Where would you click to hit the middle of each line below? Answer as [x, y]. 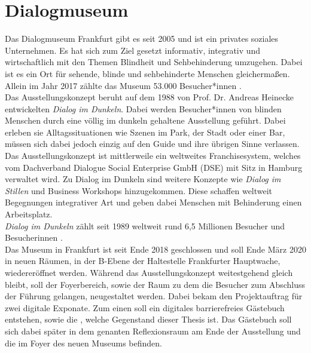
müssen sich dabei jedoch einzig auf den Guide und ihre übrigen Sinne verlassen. [152, 144]
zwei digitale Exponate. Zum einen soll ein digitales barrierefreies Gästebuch [145, 307]
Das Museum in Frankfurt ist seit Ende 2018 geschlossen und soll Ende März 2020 [155, 249]
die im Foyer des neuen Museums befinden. [83, 343]
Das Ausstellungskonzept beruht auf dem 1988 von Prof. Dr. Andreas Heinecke [149, 97]
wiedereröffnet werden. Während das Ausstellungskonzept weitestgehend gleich [149, 272]
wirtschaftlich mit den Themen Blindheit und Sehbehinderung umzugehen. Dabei [154, 62]
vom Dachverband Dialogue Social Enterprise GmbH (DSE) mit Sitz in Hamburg [154, 167]
